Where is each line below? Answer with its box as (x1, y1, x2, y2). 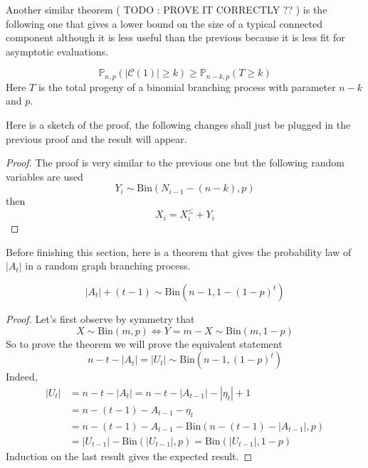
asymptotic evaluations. (6, 43, 109, 58)
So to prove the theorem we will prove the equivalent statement (6, 336, 283, 351)
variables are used (6, 169, 83, 184)
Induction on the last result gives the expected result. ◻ (6, 448, 253, 463)
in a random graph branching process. (25, 258, 191, 273)
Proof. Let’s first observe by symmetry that (6, 312, 195, 326)
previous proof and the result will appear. (6, 131, 187, 146)
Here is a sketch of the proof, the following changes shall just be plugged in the (6, 117, 351, 132)
